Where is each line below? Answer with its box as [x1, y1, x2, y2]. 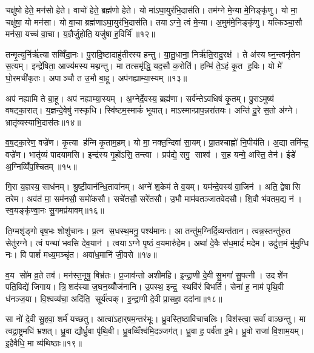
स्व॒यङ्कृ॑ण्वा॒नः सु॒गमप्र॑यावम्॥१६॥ [5, 204, 104, 217]
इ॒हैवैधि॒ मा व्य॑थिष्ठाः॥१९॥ [5, 336, 82, 349]
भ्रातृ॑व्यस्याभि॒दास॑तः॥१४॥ [5, 115, 81, 128]
